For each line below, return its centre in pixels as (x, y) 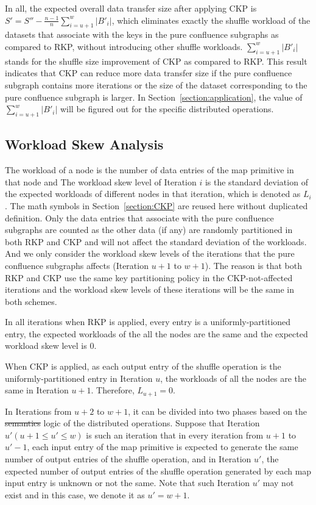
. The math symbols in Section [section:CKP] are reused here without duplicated (156, 205)
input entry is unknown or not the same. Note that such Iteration (128, 483)
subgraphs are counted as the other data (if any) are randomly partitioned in (149, 230)
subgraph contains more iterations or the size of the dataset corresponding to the (156, 84)
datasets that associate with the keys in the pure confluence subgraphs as (142, 34)
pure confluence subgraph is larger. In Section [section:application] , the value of (154, 97)
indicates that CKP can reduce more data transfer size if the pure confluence (149, 73)
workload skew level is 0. (51, 346)
